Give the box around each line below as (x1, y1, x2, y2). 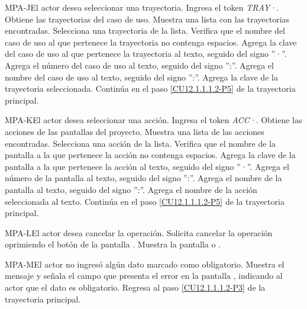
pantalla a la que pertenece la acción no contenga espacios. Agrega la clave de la (5, 149, 296, 161)
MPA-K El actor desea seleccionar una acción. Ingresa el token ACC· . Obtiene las (5, 114, 302, 126)
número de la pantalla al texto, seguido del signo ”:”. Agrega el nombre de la (5, 172, 282, 184)
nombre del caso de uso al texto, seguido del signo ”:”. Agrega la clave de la (5, 70, 278, 83)
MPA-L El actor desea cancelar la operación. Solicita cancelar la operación (5, 226, 273, 239)
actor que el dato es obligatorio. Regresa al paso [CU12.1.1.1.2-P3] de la (5, 281, 266, 294)
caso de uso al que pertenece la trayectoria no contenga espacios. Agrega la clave (5, 36, 297, 48)
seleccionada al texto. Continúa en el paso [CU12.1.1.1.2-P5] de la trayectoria (5, 195, 285, 207)
